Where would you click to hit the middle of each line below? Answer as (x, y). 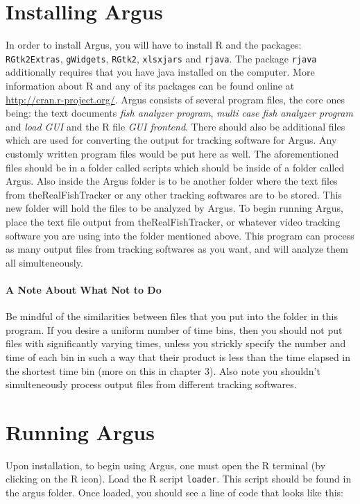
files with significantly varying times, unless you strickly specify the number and (176, 343)
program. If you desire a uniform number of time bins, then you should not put (174, 329)
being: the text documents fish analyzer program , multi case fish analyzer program (179, 113)
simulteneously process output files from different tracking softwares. (151, 384)
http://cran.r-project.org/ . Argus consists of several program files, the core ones (175, 99)
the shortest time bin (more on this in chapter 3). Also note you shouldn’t (163, 370)
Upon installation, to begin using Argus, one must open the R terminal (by (166, 465)
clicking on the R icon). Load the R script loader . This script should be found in (179, 479)
